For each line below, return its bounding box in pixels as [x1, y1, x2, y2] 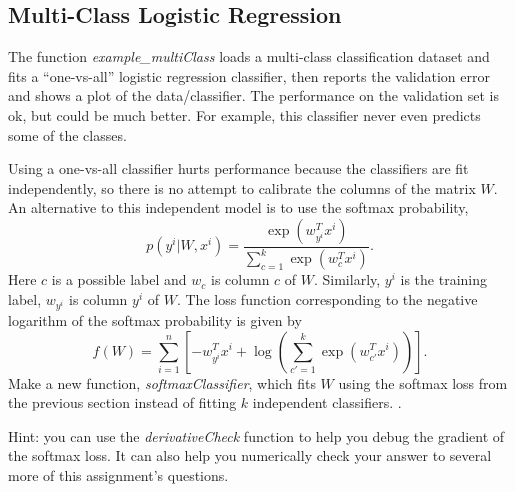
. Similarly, [313, 269, 381, 290]
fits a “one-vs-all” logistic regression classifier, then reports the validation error [8, 65, 490, 86]
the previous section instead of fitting [8, 392, 237, 413]
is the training [400, 269, 487, 290]
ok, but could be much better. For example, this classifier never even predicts [8, 104, 481, 125]
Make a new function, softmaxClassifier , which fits [8, 372, 316, 393]
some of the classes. [8, 124, 127, 145]
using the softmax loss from [338, 372, 508, 393]
